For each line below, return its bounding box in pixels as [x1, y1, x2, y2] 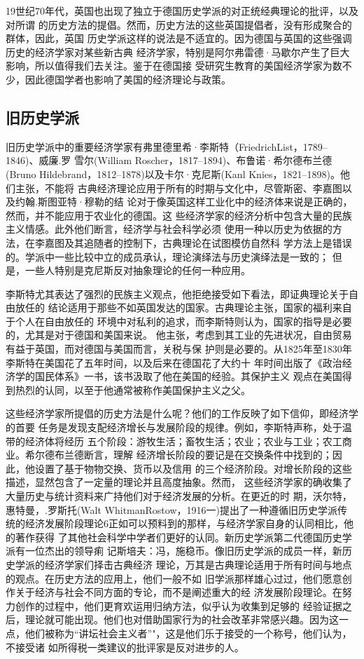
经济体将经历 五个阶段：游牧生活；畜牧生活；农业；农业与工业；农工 [24, 433, 342, 448]
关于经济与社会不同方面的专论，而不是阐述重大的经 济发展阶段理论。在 [15, 585, 342, 599]
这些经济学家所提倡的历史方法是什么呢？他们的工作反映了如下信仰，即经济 [6, 406, 349, 421]
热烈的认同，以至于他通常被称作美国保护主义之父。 [15, 382, 251, 397]
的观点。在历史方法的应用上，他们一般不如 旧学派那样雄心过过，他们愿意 [6, 571, 342, 585]
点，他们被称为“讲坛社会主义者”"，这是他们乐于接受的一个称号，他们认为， [6, 625, 352, 640]
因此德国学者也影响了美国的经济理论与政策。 [24, 72, 231, 86]
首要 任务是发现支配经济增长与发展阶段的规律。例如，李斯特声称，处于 [15, 420, 342, 435]
